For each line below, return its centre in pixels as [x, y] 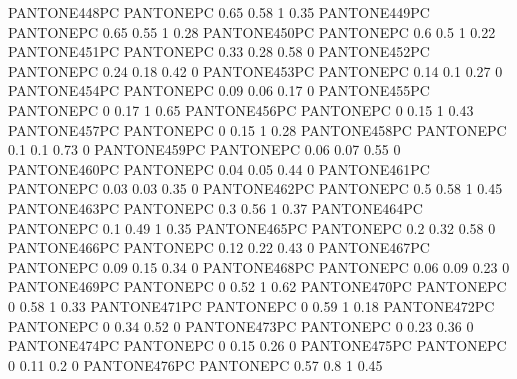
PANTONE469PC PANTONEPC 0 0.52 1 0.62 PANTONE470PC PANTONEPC [257, 286]
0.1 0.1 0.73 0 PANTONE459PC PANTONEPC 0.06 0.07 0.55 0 [204, 149]
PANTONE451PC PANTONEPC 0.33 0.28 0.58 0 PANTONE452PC [219, 51]
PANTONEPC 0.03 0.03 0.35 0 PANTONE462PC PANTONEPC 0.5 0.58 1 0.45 [255, 188]
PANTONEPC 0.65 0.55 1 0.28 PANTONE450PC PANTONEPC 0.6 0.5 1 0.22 [252, 31]
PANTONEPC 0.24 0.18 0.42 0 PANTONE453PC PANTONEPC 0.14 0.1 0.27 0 [255, 70]
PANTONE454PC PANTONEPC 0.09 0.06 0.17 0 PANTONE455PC [219, 90]
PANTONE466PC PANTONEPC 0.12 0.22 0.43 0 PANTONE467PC [219, 247]
